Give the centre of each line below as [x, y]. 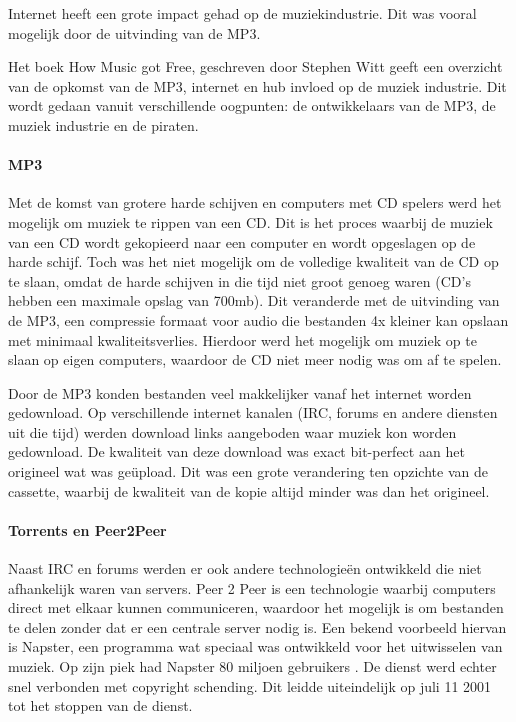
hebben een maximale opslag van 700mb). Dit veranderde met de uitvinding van [254, 300]
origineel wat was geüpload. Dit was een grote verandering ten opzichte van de [248, 471]
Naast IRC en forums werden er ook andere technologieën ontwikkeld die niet [245, 568]
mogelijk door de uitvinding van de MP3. [134, 32]
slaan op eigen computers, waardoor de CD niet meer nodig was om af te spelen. [255, 359]
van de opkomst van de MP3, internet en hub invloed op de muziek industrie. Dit [257, 85]
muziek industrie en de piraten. [103, 124]
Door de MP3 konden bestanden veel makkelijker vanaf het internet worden [240, 392]
